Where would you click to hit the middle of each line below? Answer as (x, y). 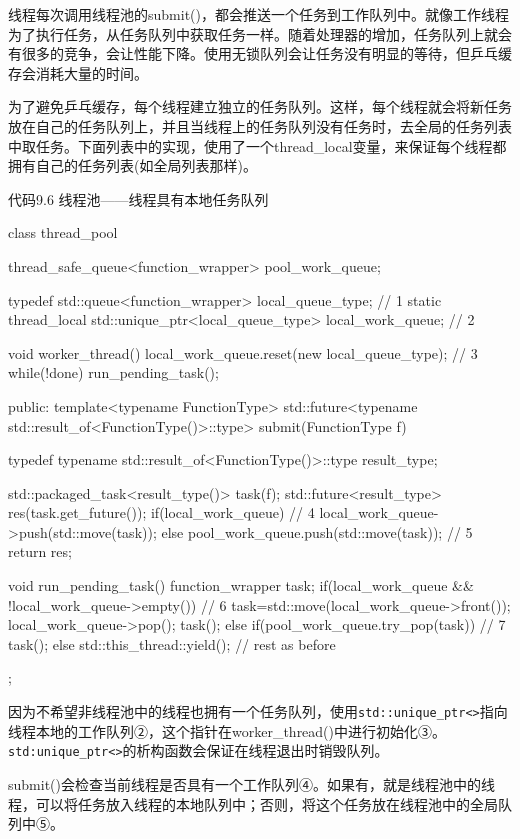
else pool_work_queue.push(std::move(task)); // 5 (317, 531)
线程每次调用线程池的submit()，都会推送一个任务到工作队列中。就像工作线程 (258, 14)
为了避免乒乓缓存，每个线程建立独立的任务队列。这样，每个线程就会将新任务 (260, 106)
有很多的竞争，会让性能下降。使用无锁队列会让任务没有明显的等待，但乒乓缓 (260, 53)
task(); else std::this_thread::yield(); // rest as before (172, 643)
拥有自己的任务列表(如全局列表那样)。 (132, 165)
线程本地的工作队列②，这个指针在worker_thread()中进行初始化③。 (227, 730)
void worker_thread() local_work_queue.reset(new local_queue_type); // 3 (243, 352)
